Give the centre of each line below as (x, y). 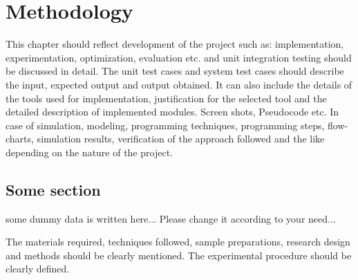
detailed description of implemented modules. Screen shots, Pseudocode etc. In (172, 112)
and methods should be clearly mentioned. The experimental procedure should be (179, 255)
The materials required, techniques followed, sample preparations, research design (178, 242)
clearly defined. (38, 269)
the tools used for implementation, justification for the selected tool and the (166, 98)
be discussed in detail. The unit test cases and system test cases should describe (175, 71)
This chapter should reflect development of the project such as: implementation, (175, 44)
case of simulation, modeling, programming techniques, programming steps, (165, 125)
